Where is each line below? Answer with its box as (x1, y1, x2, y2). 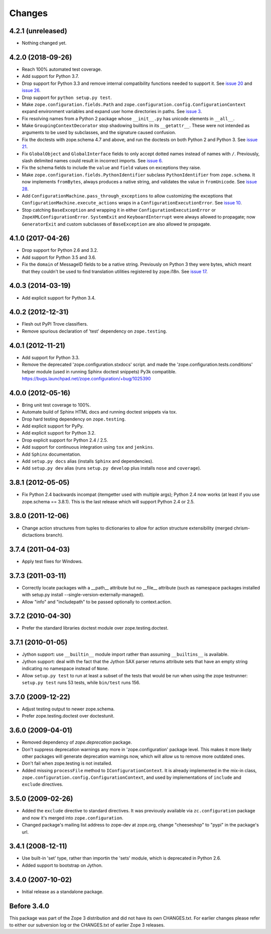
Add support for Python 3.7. (22, 73, 79, 79)
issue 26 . (22, 87, 41, 93)
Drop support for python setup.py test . (22, 94, 112, 100)
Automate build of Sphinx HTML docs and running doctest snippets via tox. (22, 409, 178, 415)
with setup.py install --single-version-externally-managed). (22, 592, 145, 598)
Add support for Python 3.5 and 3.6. (22, 254, 96, 260)
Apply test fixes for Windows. (22, 558, 83, 564)
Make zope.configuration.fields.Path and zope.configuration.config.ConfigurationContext (22, 101, 246, 108)
